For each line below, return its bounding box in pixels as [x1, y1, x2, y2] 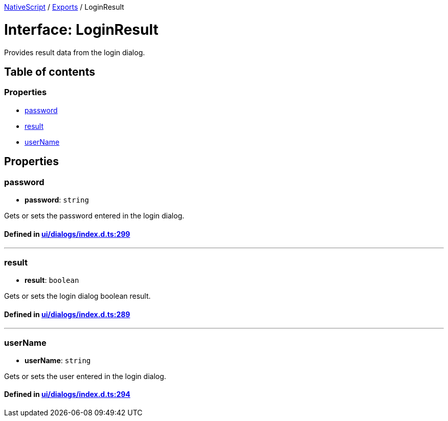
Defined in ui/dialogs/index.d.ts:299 [4, 229, 130, 238]
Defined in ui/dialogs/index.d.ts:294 [4, 390, 130, 399]
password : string [25, 195, 89, 204]
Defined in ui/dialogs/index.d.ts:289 [4, 309, 130, 319]
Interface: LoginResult [4, 20, 159, 38]
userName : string [25, 356, 91, 365]
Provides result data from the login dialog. [4, 48, 145, 57]
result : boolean [25, 275, 79, 284]
